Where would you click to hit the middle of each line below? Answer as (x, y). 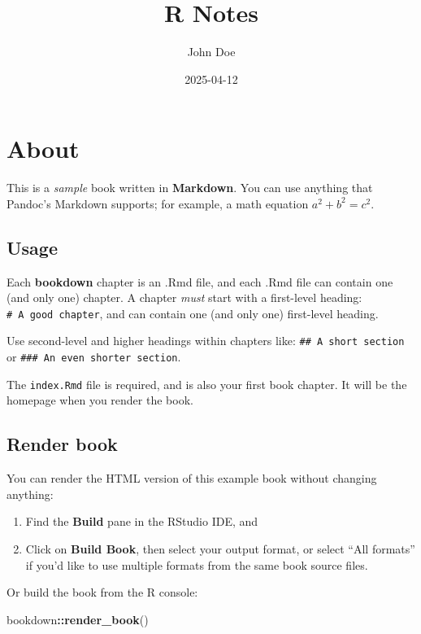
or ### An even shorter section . (94, 357)
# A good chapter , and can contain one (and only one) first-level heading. (193, 313)
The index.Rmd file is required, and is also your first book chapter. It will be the (207, 384)
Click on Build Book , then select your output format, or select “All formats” (220, 549)
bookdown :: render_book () (78, 619)
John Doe (211, 52)
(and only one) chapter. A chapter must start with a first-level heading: (184, 297)
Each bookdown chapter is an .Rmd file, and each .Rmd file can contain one (200, 281)
